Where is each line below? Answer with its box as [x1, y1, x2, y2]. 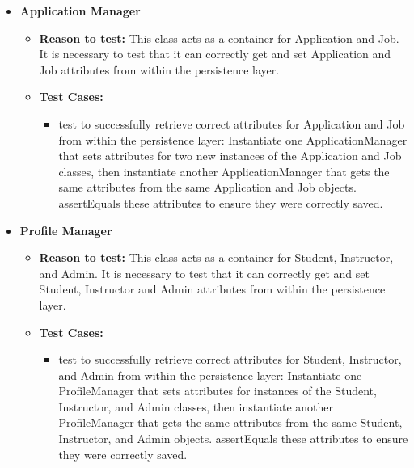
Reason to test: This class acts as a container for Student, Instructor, [39, 249, 394, 266]
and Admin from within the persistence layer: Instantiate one [58, 366, 362, 383]
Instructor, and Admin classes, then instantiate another [58, 398, 334, 415]
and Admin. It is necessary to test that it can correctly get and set [39, 264, 370, 281]
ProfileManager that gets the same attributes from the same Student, [58, 414, 403, 431]
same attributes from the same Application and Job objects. [58, 179, 357, 196]
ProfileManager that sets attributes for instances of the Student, [58, 382, 377, 399]
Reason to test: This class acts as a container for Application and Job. [39, 29, 399, 46]
